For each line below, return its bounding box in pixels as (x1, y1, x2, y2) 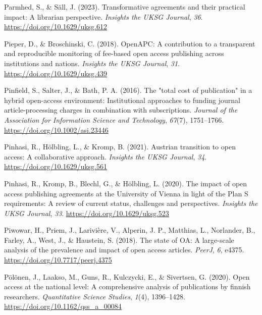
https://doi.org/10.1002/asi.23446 (4, 124, 109, 135)
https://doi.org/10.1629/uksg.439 (4, 68, 108, 78)
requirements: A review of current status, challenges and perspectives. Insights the (4, 198, 258, 208)
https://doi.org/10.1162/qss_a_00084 (4, 301, 122, 311)
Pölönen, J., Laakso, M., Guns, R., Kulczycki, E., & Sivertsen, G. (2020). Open (4, 271, 250, 282)
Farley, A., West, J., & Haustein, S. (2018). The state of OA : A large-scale (4, 234, 234, 245)
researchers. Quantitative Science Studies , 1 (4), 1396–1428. (4, 291, 185, 301)
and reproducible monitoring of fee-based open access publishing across (4, 48, 224, 59)
